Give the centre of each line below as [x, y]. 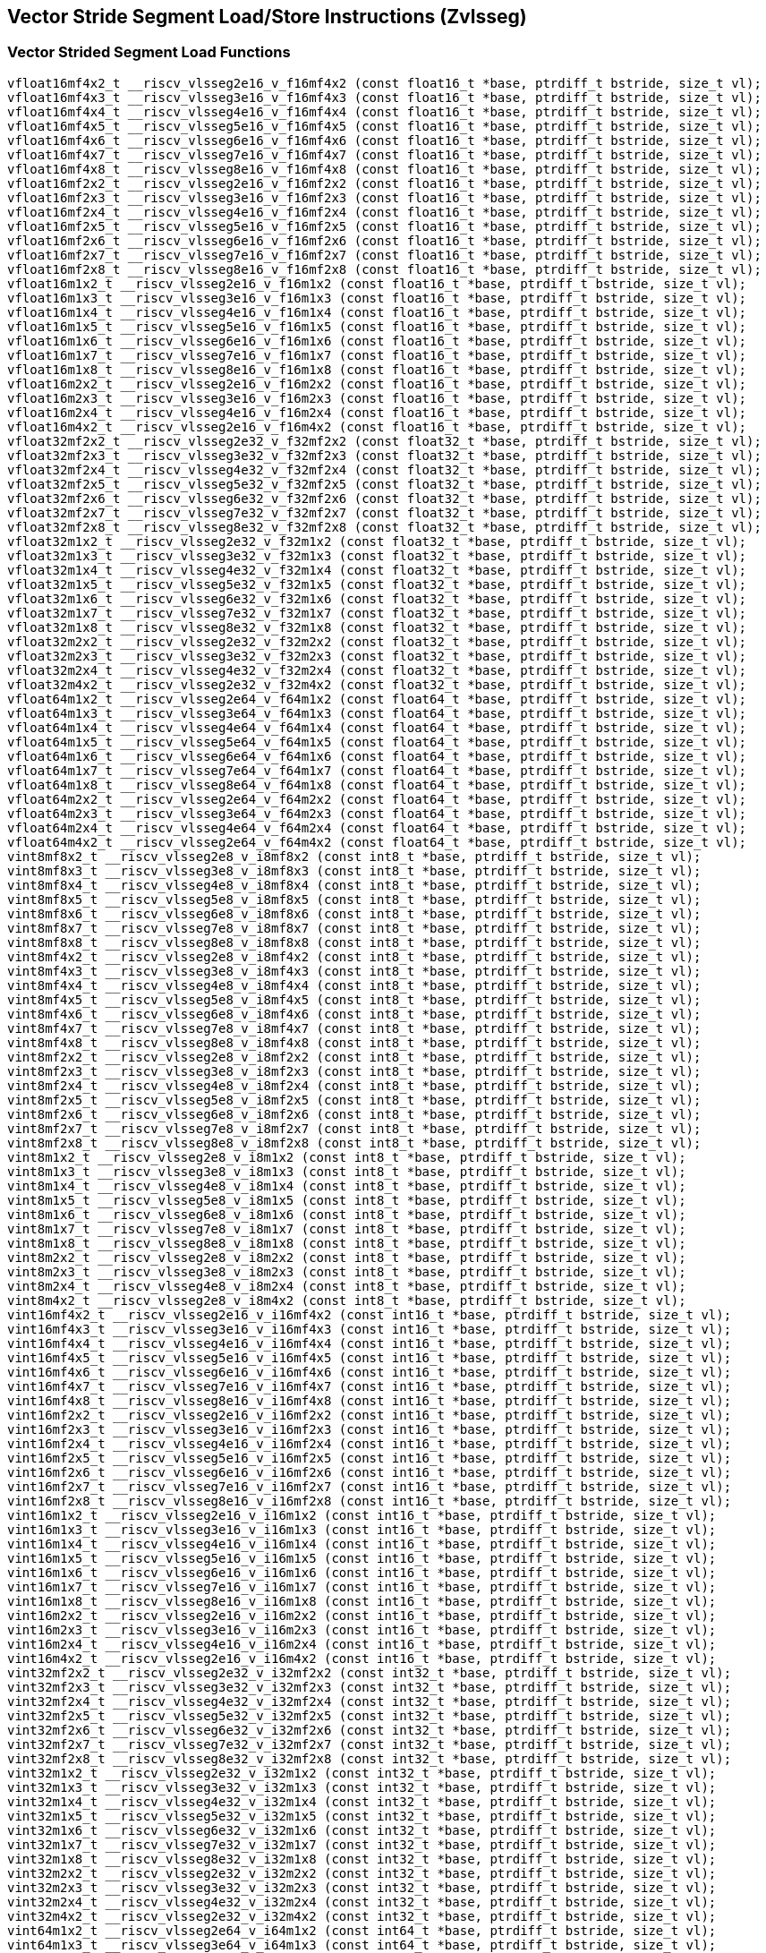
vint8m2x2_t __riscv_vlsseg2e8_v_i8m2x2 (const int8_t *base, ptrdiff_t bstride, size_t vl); [347, 1257]
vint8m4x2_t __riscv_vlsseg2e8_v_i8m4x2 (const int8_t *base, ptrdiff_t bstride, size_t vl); [347, 1300]
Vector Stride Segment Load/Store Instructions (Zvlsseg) [267, 17]
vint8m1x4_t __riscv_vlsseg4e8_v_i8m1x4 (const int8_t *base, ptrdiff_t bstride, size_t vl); [347, 1185]
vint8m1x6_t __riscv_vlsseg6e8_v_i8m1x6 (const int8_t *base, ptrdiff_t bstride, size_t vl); [347, 1214]
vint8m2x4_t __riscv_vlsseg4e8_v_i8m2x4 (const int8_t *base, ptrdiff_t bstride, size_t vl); [347, 1286]
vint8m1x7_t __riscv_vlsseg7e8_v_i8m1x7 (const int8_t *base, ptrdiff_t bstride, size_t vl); [347, 1228]
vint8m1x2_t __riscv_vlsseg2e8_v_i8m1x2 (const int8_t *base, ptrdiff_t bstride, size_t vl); [347, 1157]
